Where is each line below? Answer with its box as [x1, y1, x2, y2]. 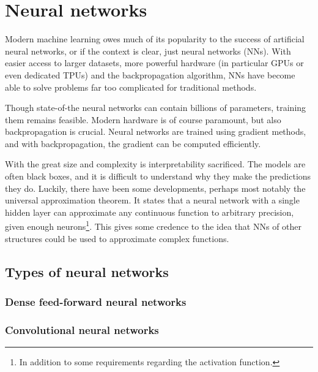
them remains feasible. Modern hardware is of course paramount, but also [5, 113, 281, 126]
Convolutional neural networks [5, 322, 159, 337]
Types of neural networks [5, 262, 169, 281]
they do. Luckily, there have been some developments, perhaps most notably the [5, 181, 306, 194]
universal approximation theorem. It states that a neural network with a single [5, 194, 300, 207]
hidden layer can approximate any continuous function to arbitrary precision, [5, 205, 294, 218]
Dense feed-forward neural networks [5, 294, 187, 309]
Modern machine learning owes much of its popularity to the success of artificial [5, 32, 305, 45]
